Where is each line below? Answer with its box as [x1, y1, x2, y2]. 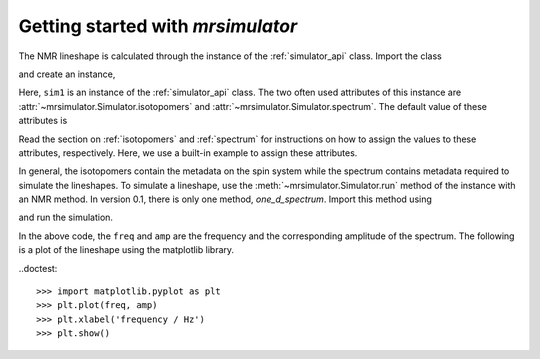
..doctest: [18, 262, 58, 274]
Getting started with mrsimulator [18, 15, 298, 37]
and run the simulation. [18, 211, 114, 224]
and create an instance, [18, 68, 116, 80]
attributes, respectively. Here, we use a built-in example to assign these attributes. [18, 146, 358, 159]
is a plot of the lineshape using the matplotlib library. [18, 244, 235, 256]
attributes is [18, 115, 68, 127]
